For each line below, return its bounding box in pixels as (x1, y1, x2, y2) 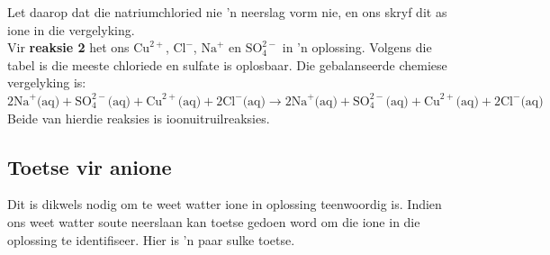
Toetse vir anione (7, 152, 172, 180)
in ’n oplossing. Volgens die (282, 38, 432, 57)
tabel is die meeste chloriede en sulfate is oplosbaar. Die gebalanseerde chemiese (7, 55, 447, 74)
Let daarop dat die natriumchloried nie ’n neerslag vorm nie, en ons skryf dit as (7, 3, 447, 21)
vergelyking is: (7, 73, 86, 92)
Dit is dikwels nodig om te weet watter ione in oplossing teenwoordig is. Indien (7, 195, 442, 214)
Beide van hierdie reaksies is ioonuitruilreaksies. (7, 108, 270, 127)
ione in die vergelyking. (7, 20, 135, 39)
